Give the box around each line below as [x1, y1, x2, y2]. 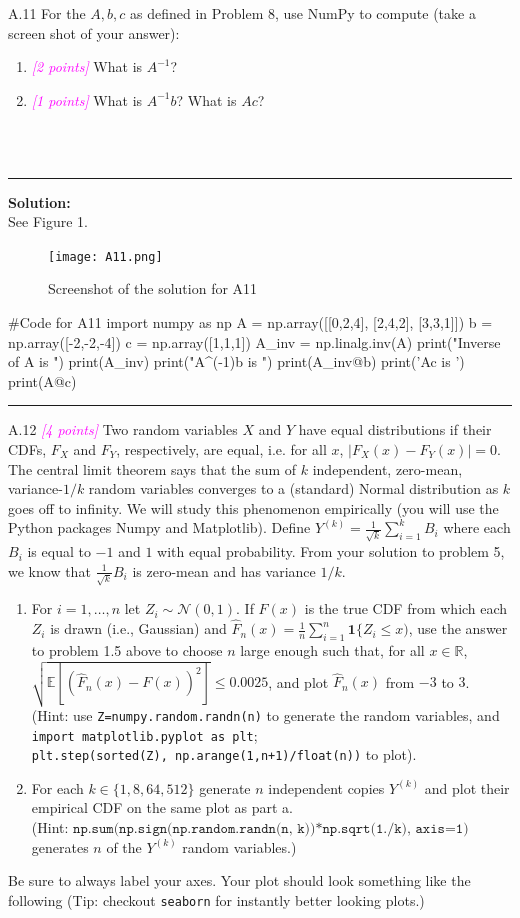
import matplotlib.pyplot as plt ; [31, 724, 258, 745]
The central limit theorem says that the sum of [8, 458, 297, 479]
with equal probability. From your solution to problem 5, [157, 541, 505, 562]
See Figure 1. [8, 211, 88, 232]
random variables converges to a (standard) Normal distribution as [88, 478, 499, 499]
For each [31, 777, 84, 798]
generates [31, 836, 89, 857]
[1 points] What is [31, 89, 143, 110]
